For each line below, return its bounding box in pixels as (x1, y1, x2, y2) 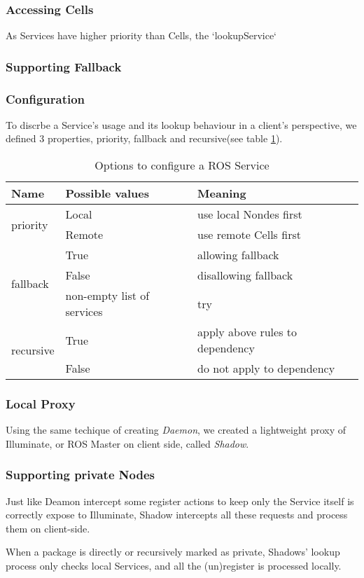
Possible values (65, 185, 149, 202)
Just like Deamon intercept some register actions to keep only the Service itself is (6, 493, 354, 508)
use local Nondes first (197, 206, 302, 223)
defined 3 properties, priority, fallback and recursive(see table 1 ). (6, 131, 283, 146)
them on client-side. (6, 521, 90, 535)
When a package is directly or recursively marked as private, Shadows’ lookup (6, 544, 340, 559)
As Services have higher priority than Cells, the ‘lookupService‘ (6, 28, 277, 43)
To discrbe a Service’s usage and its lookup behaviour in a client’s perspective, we (6, 117, 357, 132)
